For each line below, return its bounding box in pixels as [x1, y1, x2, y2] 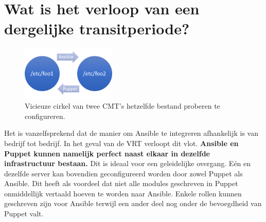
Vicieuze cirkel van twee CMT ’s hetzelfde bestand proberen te [25, 100, 220, 111]
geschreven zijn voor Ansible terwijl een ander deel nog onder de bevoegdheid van [4, 198, 262, 209]
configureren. [25, 110, 65, 121]
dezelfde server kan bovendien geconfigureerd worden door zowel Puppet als [4, 168, 243, 178]
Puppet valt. [4, 208, 44, 219]
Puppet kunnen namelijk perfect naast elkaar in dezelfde [4, 148, 210, 158]
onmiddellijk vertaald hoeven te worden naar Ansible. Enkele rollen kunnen [4, 188, 242, 198]
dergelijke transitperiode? [4, 18, 190, 39]
